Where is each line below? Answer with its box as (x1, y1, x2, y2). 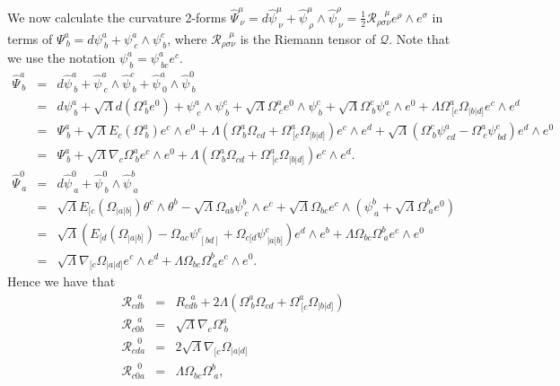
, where (167, 29, 207, 48)
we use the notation (7, 48, 116, 66)
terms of (7, 29, 53, 48)
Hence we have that (7, 272, 116, 291)
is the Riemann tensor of (240, 29, 376, 48)
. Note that (389, 29, 451, 48)
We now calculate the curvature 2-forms (7, 7, 227, 26)
